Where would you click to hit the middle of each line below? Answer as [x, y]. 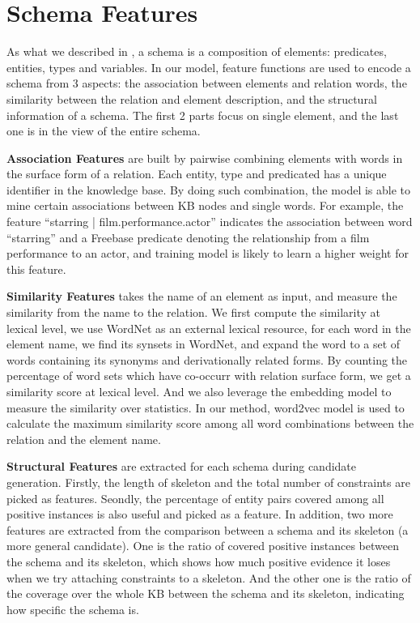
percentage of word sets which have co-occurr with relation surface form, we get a [209, 376]
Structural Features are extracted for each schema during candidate [182, 466]
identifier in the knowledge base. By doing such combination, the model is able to [209, 189]
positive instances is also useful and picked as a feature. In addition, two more [200, 514]
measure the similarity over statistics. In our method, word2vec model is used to [206, 407]
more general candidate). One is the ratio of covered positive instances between [203, 546]
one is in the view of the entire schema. [104, 131]
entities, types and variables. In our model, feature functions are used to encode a [209, 67]
